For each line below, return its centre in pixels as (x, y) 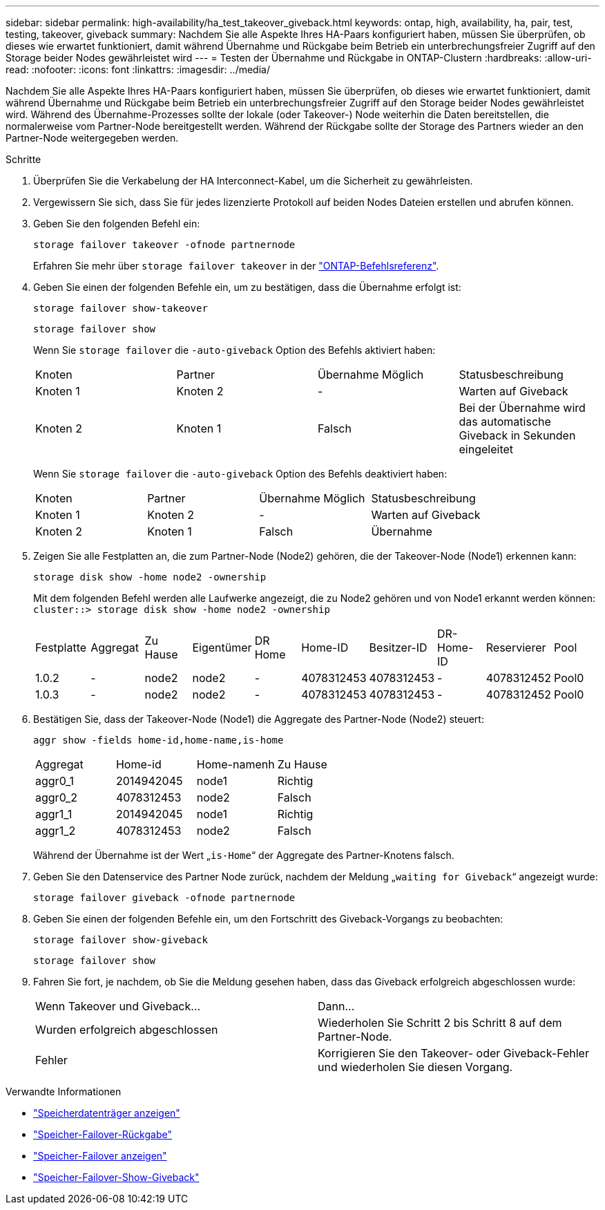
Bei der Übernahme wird (522, 408)
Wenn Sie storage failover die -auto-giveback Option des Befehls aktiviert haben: (234, 350)
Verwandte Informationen (64, 1091)
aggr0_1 (55, 781)
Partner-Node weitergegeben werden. (92, 138)
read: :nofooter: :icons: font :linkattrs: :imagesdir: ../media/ (138, 69)
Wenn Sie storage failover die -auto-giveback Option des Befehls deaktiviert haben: (240, 474)
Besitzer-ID (398, 647)
